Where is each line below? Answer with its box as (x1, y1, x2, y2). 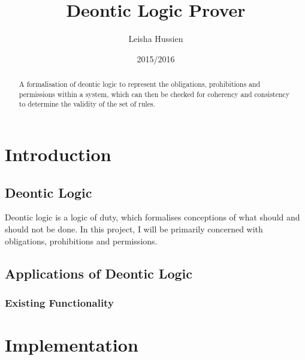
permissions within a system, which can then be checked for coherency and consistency (19, 89, 290, 99)
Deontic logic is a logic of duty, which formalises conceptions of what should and (5, 211, 300, 223)
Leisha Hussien (128, 32, 183, 45)
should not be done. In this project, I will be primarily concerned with (5, 223, 263, 235)
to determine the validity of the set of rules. (19, 99, 155, 109)
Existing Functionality (5, 295, 114, 310)
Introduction (5, 142, 111, 167)
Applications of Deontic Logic (5, 264, 192, 282)
